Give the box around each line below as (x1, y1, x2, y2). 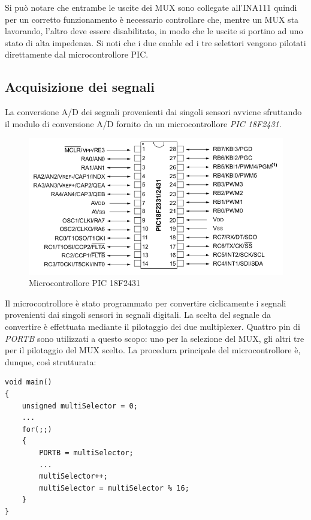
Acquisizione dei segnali (5, 77, 155, 96)
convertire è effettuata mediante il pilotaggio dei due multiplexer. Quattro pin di (5, 320, 300, 332)
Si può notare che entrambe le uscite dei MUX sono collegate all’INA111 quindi (5, 1, 297, 13)
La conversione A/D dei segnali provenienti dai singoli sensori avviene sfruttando (5, 106, 302, 118)
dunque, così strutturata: (5, 355, 96, 368)
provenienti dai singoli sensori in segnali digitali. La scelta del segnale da (5, 308, 271, 321)
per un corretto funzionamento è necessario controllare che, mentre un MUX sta (5, 13, 299, 25)
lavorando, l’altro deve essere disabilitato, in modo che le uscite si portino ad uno (5, 25, 303, 37)
